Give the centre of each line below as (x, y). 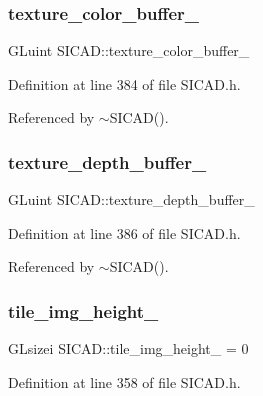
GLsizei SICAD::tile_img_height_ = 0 (128, 348)
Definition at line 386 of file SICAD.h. (124, 232)
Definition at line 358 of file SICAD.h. (124, 381)
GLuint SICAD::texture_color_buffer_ (129, 50)
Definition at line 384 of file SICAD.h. (124, 83)
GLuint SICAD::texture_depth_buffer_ (131, 199)
